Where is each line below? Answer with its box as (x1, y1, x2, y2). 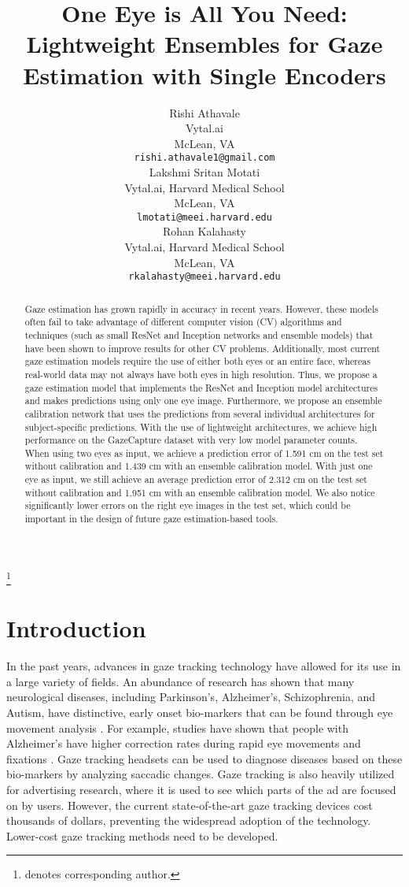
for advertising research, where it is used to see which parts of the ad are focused (6, 781, 396, 797)
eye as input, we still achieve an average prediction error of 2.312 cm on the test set (24, 473, 367, 486)
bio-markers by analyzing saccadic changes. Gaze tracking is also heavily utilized (6, 766, 395, 782)
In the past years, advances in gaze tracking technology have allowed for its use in (6, 658, 401, 674)
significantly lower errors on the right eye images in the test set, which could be (24, 499, 351, 512)
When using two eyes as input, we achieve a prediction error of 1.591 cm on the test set (24, 446, 384, 459)
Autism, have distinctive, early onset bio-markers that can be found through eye (6, 704, 393, 720)
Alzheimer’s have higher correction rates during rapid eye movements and (6, 735, 361, 752)
